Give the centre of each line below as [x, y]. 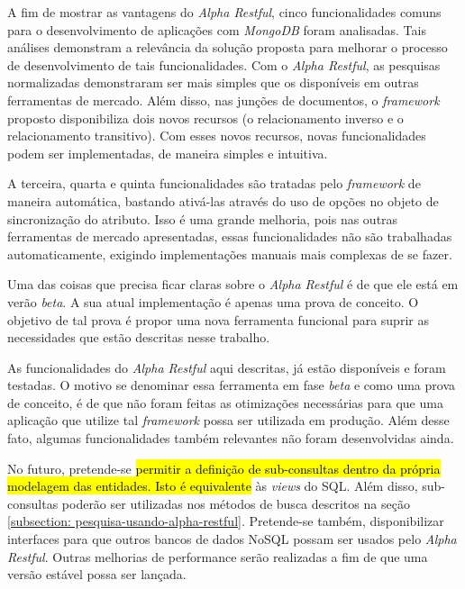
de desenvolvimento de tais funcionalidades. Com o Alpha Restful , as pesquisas [224, 64]
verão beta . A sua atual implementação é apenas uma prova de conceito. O [213, 301]
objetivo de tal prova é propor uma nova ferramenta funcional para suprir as [218, 319]
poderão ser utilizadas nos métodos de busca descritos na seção [236, 503]
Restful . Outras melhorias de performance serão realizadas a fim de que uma [218, 556]
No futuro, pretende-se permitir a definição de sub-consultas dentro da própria [224, 468]
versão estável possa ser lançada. [97, 574]
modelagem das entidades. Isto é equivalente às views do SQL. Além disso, [213, 486]
